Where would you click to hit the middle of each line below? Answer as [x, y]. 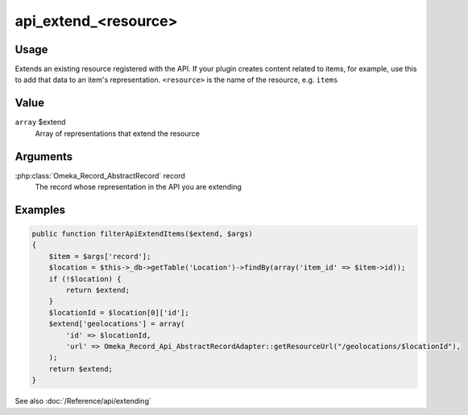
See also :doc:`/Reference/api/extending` [83, 401]
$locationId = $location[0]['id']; [119, 312]
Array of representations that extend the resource [118, 134]
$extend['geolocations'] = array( [117, 324]
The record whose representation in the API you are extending [138, 187]
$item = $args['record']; [100, 256]
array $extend [40, 122]
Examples [40, 210]
